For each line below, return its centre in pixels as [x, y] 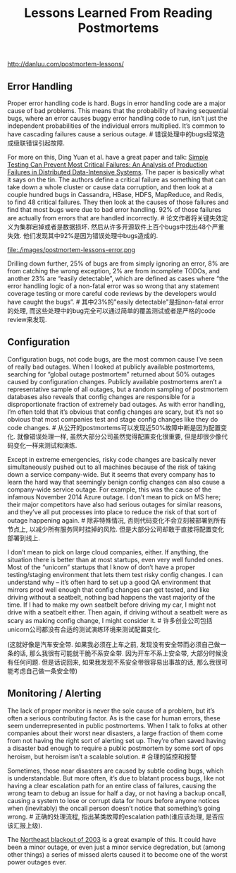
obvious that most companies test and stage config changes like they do [113, 419]
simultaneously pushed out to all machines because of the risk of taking [112, 467]
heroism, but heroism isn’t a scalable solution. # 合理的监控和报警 [102, 756]
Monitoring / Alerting [54, 694]
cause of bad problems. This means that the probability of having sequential [118, 111]
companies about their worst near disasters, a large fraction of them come [115, 733]
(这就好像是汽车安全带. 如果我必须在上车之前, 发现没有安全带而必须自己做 [114, 644]
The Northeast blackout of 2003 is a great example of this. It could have [112, 839]
